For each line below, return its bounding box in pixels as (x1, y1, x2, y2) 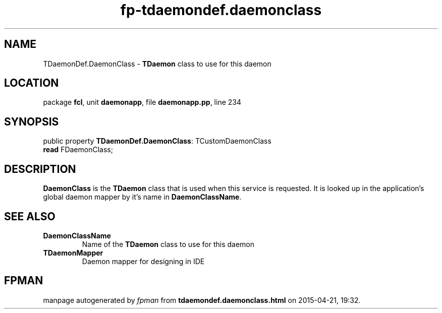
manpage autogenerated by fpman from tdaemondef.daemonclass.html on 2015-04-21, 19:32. (43, 295, 361, 304)
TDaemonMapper (43, 248, 103, 257)
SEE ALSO (4, 210, 56, 223)
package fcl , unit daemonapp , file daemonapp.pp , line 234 (43, 98, 241, 107)
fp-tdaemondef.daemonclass (120, 2, 322, 19)
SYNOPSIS (4, 115, 59, 128)
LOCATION (4, 77, 59, 90)
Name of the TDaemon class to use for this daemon (82, 239, 254, 248)
